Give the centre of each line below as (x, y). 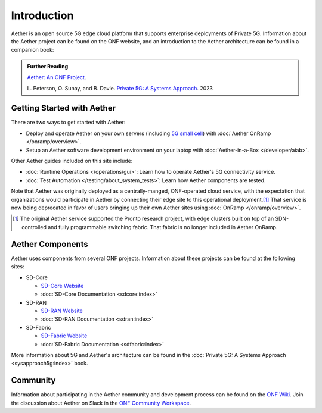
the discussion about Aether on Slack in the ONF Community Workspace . (101, 403)
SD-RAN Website (62, 311)
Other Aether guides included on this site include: (72, 161)
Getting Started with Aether (64, 108)
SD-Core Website (62, 286)
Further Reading (48, 66)
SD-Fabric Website (64, 336)
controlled (34, 227)
